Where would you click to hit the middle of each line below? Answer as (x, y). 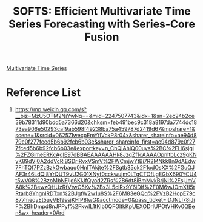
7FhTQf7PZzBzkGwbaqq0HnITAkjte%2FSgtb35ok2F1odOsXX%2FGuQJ (105, 168)
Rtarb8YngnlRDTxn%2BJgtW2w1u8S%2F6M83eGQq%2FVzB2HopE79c (105, 193)
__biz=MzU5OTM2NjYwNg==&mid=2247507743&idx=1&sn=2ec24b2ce (105, 116)
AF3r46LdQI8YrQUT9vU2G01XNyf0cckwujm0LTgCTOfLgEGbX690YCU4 (106, 174)
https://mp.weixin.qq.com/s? (51, 109)
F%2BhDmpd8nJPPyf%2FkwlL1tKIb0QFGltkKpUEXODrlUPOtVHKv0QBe (105, 206)
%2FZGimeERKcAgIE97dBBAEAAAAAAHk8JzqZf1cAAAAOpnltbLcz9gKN (106, 155)
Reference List (43, 93)
